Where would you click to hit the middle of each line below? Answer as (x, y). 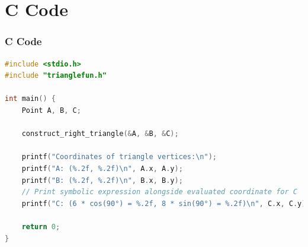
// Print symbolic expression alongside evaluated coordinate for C (159, 192)
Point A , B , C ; (51, 110)
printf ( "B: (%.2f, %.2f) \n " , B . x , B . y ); (102, 180)
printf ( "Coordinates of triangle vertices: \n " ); (119, 157)
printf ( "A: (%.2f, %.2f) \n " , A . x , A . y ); (102, 168)
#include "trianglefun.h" (56, 76)
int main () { (30, 99)
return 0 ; (41, 227)
